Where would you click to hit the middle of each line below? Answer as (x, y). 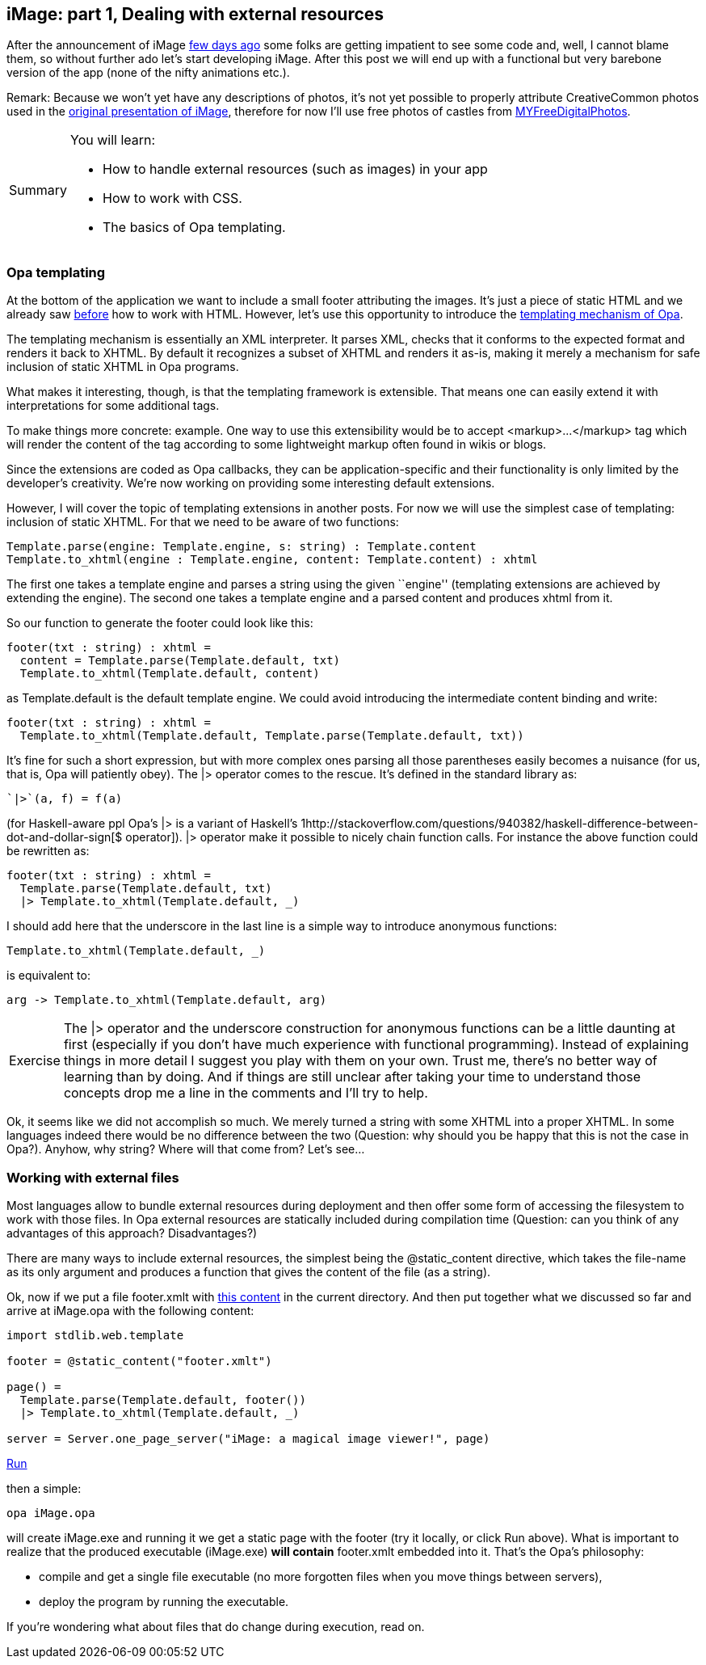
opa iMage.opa (51, 1513)
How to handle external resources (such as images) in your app (295, 169)
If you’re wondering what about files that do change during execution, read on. (216, 1626)
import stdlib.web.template (95, 1335)
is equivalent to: (48, 976)
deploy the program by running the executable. (164, 1601)
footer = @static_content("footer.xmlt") (139, 1361)
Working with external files (93, 1177)
